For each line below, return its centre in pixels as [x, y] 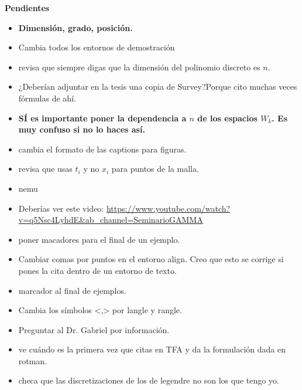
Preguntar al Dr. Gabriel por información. [94, 329]
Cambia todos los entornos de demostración [97, 47]
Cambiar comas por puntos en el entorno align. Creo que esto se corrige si [151, 259]
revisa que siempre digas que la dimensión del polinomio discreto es [139, 67]
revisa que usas [45, 169]
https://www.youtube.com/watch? [168, 208]
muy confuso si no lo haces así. [82, 129]
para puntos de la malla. [155, 169]
